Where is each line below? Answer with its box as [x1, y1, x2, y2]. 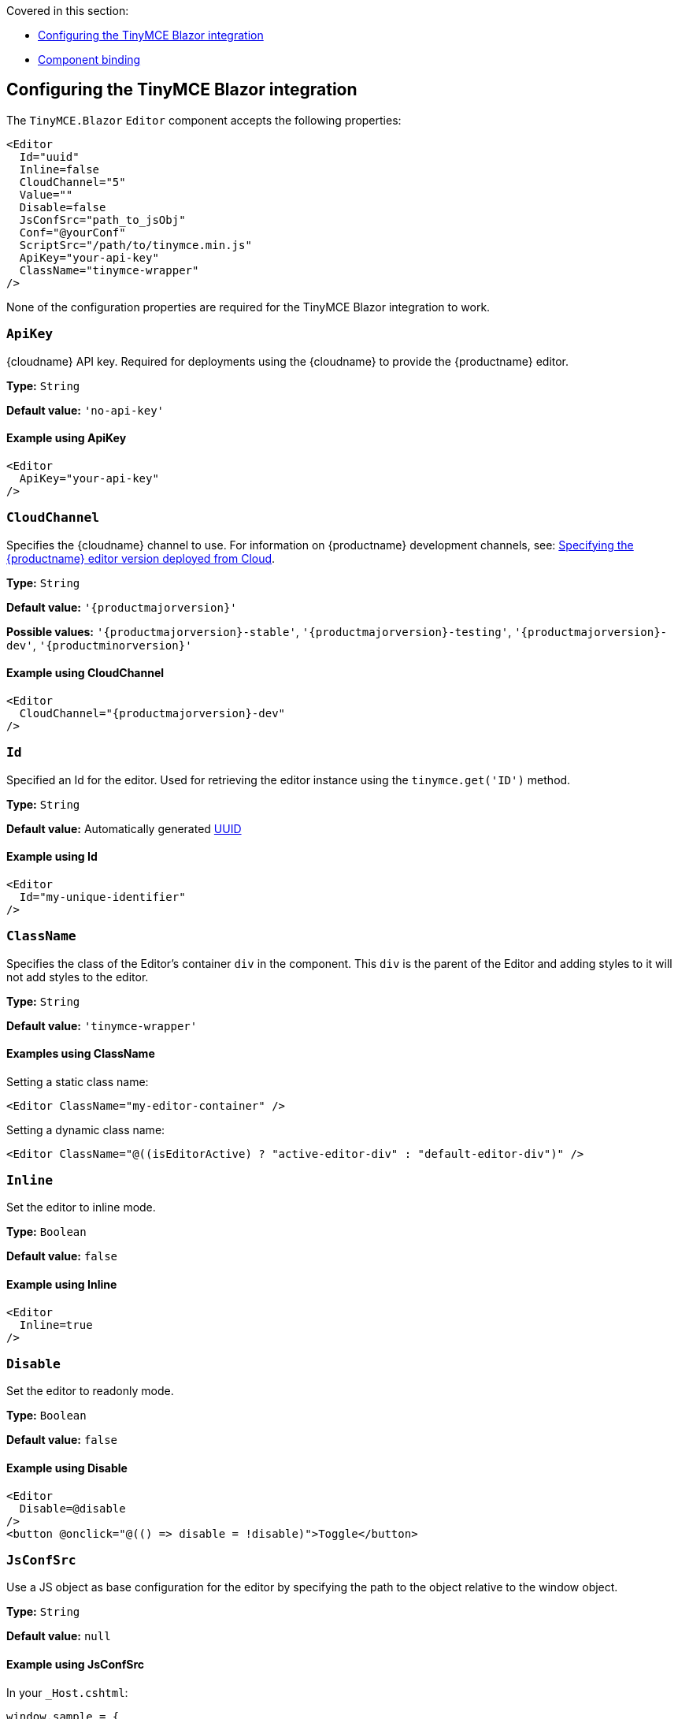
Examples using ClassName [6, 1047, 155, 1061]
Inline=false [19, 162, 100, 176]
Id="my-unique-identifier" [19, 890, 186, 903]
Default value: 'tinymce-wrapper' [6, 1018, 198, 1033]
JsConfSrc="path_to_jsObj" [19, 213, 186, 226]
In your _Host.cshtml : [6, 1685, 128, 1699]
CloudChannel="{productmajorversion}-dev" [19, 706, 286, 720]
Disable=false [19, 200, 106, 214]
